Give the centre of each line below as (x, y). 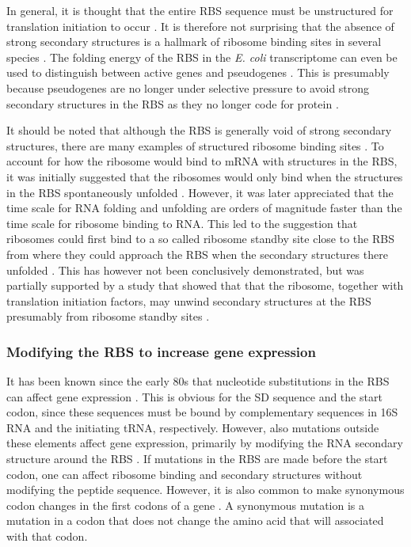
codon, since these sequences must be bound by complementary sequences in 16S (202, 412)
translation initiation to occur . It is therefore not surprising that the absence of (200, 26)
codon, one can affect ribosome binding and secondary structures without (185, 474)
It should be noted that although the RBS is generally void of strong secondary (199, 130)
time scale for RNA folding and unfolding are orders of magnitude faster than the (204, 208)
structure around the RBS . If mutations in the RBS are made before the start (197, 459)
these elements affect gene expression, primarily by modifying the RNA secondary (205, 443)
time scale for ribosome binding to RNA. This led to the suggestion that (182, 223)
